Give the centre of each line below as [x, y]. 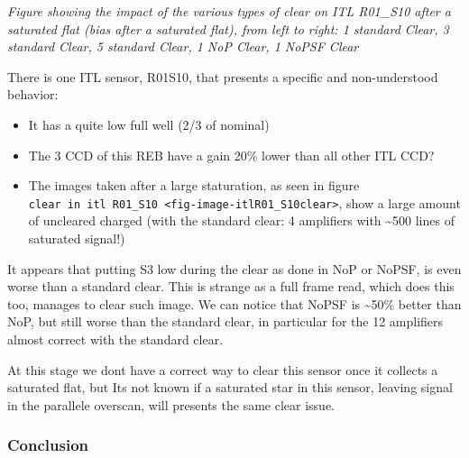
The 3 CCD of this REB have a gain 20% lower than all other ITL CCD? [231, 155]
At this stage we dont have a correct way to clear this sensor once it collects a [223, 369]
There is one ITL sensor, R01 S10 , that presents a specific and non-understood [223, 76]
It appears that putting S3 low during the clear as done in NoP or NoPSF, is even [234, 268]
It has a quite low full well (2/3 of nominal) [149, 124]
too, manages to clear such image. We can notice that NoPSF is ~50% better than [234, 303]
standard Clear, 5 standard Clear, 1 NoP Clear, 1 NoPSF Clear [183, 46]
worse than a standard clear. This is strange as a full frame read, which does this [231, 286]
